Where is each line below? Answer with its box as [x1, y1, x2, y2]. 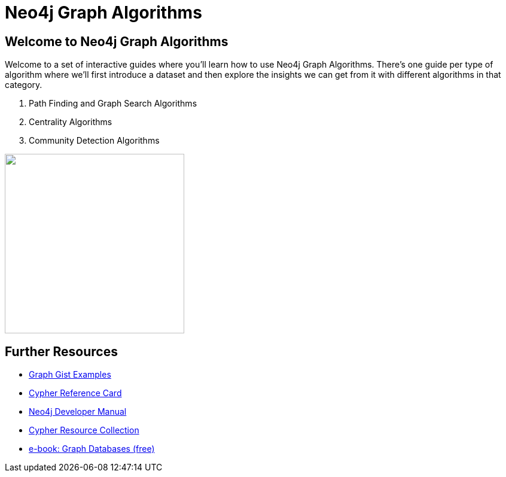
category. [5, 80, 42, 90]
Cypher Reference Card [29, 388, 122, 399]
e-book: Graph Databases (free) [29, 443, 155, 454]
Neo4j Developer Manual [29, 406, 127, 417]
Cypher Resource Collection [29, 425, 139, 436]
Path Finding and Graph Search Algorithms [29, 98, 197, 109]
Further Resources [5, 344, 118, 359]
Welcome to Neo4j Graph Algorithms [5, 34, 228, 49]
